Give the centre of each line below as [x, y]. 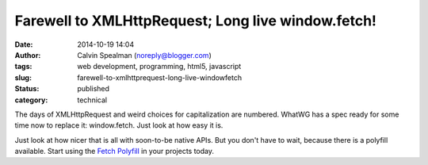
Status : [27, 89]
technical [92, 100]
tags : [23, 67]
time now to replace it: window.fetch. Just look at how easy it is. [119, 125]
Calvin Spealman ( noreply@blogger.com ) [144, 55]
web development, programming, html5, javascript [159, 67]
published [94, 89]
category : [31, 100]
